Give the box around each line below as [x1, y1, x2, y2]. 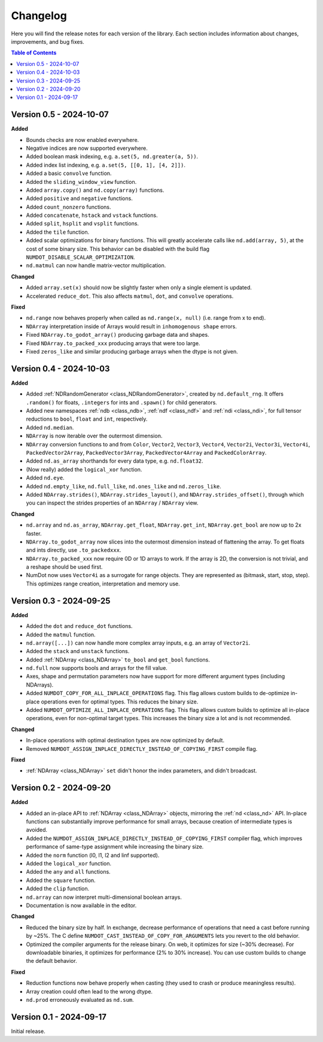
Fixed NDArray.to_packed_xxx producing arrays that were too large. [26, 339, 200, 347]
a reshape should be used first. [26, 563, 103, 570]
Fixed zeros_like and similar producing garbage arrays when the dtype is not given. [26, 348, 239, 355]
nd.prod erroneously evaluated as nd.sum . [26, 996, 134, 1003]
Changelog [11, 9, 67, 22]
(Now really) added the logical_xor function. [26, 466, 142, 473]
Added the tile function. [26, 228, 90, 235]
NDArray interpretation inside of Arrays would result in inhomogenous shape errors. [26, 322, 237, 330]
